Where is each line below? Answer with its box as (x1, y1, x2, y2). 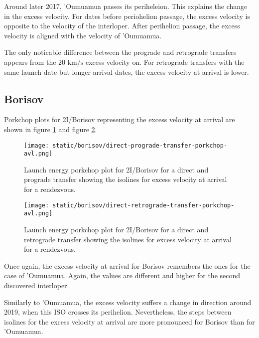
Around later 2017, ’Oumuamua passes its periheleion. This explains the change (4, 1, 248, 11)
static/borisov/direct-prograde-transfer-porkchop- (52, 142, 228, 149)
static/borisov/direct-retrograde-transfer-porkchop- (52, 201, 235, 209)
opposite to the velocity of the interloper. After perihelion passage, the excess (4, 20, 240, 31)
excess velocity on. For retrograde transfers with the (85, 56, 245, 67)
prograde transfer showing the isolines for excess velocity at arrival (24, 174, 227, 184)
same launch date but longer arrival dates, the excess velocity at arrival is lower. (4, 66, 249, 77)
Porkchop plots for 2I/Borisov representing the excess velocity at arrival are (4, 114, 235, 125)
